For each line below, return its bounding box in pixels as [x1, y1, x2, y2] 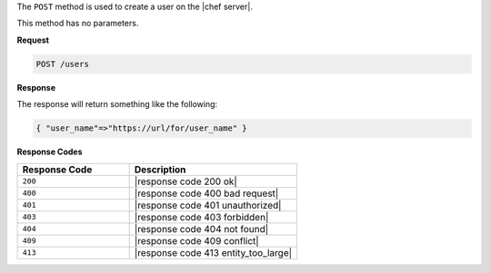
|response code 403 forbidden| [134, 210, 269, 223]
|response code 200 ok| [134, 175, 238, 188]
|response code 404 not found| [134, 222, 269, 235]
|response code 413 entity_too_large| [134, 246, 293, 258]
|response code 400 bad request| [134, 187, 279, 200]
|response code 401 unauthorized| [134, 199, 282, 211]
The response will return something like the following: [16, 99, 218, 110]
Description [134, 163, 186, 176]
